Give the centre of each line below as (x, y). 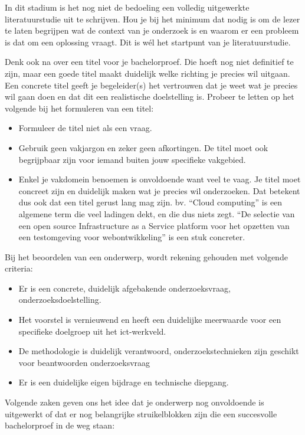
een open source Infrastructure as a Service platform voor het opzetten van (154, 225)
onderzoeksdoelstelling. (60, 300)
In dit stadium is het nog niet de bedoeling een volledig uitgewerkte (127, 7)
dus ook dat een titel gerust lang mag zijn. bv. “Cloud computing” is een (150, 202)
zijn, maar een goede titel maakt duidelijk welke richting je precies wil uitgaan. (147, 73)
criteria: (19, 268)
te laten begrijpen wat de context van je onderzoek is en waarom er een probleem (152, 30)
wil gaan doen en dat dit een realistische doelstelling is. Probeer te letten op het (150, 97)
